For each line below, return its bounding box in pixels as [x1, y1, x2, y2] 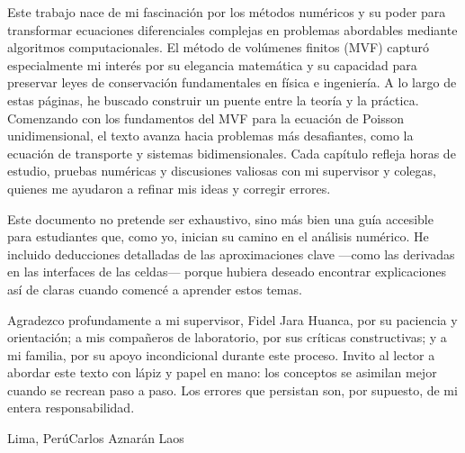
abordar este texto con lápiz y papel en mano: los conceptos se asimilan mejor [7, 363, 437, 382]
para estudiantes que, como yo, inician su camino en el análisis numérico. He [7, 227, 429, 246]
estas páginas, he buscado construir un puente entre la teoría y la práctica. [7, 90, 419, 109]
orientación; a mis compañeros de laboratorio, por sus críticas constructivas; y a [7, 328, 447, 347]
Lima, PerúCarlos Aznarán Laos [7, 429, 184, 448]
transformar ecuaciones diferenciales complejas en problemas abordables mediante [7, 20, 458, 39]
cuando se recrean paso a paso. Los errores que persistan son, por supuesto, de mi [7, 380, 458, 399]
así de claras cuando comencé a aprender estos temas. [7, 279, 302, 298]
